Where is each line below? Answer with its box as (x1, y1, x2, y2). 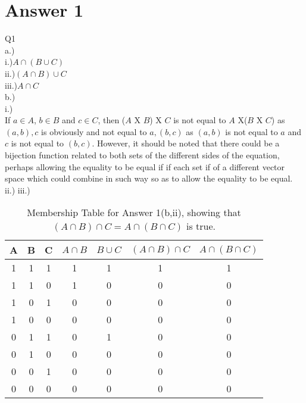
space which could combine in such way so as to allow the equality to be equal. (5, 172, 293, 185)
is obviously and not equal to (41, 125, 147, 138)
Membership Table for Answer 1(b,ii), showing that (27, 205, 241, 220)
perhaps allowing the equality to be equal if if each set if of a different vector (5, 160, 285, 173)
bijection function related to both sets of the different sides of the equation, (5, 149, 280, 161)
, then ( (98, 114, 126, 126)
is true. (186, 219, 216, 233)
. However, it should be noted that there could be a (92, 137, 280, 149)
